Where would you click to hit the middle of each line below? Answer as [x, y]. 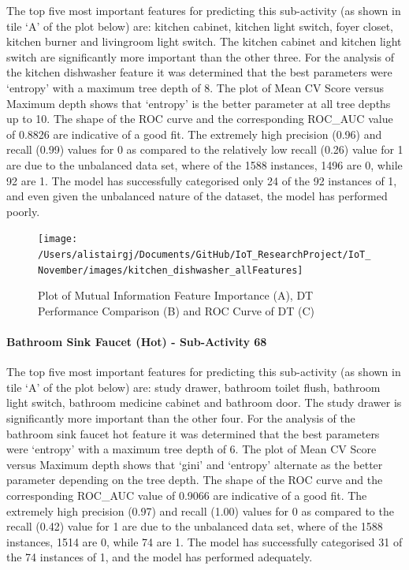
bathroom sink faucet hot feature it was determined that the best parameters [193, 433]
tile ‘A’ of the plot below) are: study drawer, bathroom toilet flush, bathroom [193, 387]
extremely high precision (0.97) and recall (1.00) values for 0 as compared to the [200, 510]
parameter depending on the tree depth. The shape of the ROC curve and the [195, 480]
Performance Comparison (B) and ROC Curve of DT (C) [176, 310]
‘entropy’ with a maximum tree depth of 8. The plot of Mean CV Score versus [195, 87]
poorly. [23, 211]
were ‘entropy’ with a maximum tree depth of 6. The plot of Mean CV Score [191, 449]
